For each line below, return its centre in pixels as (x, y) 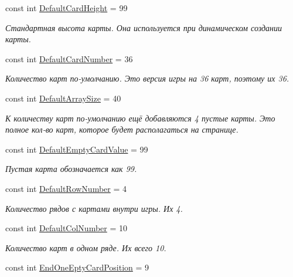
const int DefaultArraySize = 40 (63, 98)
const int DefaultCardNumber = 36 (69, 58)
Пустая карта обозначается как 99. (71, 169)
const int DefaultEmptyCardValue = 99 (77, 149)
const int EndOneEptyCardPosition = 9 (77, 267)
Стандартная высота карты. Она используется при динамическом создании (144, 27)
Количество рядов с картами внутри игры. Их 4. (94, 208)
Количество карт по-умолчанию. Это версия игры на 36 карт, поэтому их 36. (147, 78)
